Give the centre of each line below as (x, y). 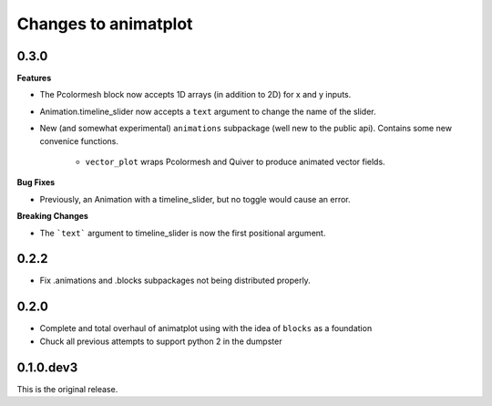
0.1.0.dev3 (47, 367)
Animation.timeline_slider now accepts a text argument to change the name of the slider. (208, 111)
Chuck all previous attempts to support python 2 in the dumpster (161, 341)
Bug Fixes (36, 182)
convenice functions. (79, 141)
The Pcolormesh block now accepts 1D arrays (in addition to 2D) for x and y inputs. (195, 95)
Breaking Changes (52, 216)
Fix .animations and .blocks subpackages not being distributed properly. (175, 281)
